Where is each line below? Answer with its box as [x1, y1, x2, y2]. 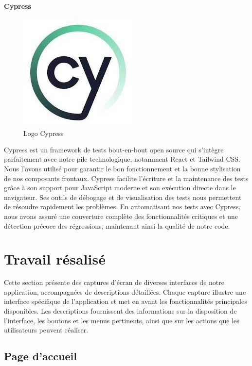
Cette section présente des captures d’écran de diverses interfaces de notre [4, 277, 224, 287]
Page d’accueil [4, 349, 77, 364]
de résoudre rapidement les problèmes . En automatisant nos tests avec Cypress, [4, 201, 241, 212]
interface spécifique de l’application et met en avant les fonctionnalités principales [4, 296, 247, 306]
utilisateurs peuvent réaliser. [4, 325, 89, 335]
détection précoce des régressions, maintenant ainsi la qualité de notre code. [4, 220, 230, 231]
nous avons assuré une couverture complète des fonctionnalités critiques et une [4, 211, 238, 221]
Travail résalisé [4, 249, 106, 269]
